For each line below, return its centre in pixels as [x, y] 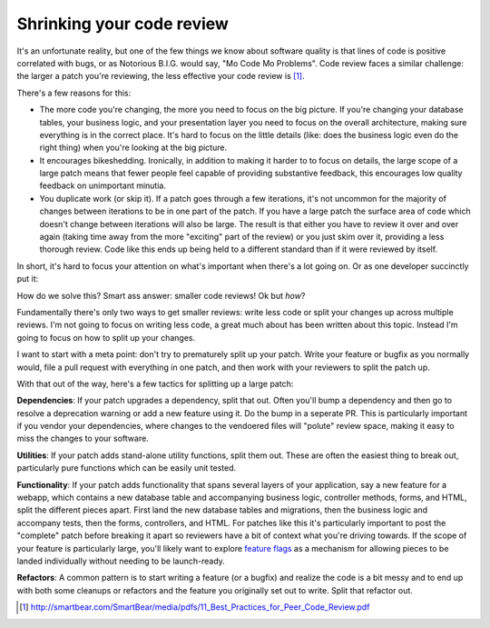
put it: [28, 279]
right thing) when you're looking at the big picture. [133, 148]
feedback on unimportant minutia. [103, 185]
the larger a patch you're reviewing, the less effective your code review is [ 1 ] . [161, 76]
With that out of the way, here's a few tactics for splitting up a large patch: [155, 384]
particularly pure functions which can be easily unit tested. [127, 468]
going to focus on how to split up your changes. [106, 337]
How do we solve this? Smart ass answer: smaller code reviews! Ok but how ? [161, 295]
